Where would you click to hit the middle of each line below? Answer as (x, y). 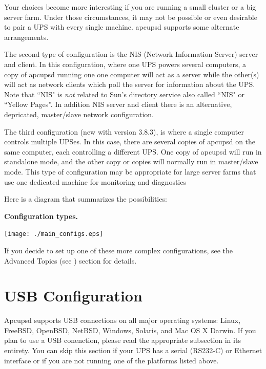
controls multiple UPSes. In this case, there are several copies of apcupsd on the (130, 142)
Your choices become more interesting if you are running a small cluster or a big (130, 7)
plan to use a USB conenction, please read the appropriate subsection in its (122, 340)
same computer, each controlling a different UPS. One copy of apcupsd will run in (133, 151)
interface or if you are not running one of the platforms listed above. (111, 360)
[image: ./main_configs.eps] (54, 234)
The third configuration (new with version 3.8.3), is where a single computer (124, 131)
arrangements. (26, 37)
